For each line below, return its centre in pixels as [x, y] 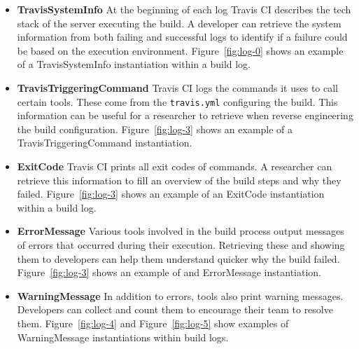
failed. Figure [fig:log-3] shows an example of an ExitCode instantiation [171, 194]
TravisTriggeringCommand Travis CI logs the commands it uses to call [178, 87]
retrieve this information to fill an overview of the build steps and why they [179, 180]
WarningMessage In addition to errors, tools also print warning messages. [180, 295]
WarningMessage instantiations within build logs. [123, 337]
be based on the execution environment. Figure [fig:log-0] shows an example [180, 50]
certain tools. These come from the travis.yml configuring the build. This [177, 101]
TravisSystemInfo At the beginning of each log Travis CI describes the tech [184, 9]
